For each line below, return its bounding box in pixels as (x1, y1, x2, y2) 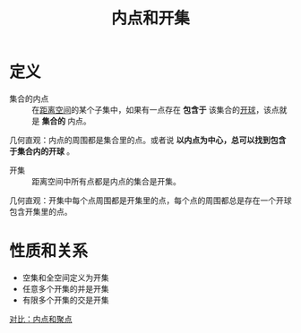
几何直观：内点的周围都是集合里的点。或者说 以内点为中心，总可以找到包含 (9, 134, 287, 145)
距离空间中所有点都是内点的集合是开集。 (31, 175, 181, 186)
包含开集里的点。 (9, 206, 73, 217)
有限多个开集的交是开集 (21, 295, 109, 305)
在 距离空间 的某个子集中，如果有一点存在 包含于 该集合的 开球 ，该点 (31, 104, 279, 115)
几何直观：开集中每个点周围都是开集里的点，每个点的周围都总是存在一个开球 (9, 194, 292, 206)
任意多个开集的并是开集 (21, 283, 109, 294)
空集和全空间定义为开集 (21, 272, 109, 283)
